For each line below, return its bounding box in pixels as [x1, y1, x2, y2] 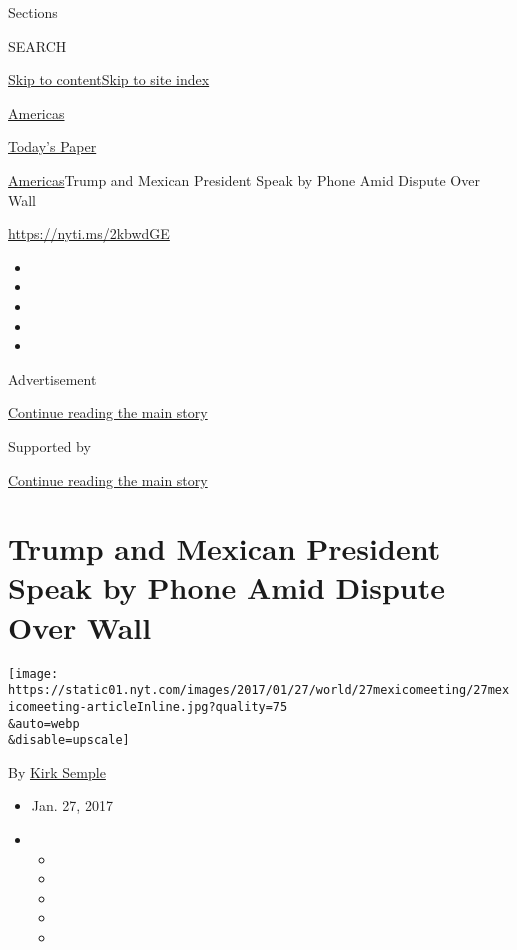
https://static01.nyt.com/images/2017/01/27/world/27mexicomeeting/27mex [8, 683, 510, 698]
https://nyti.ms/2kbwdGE [8, 223, 170, 244]
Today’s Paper [8, 136, 97, 157]
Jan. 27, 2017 [31, 795, 113, 816]
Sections [8, 2, 58, 22]
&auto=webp [8, 716, 80, 731]
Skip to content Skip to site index [8, 69, 210, 90]
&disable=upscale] [8, 733, 130, 748]
